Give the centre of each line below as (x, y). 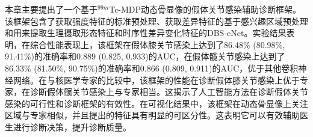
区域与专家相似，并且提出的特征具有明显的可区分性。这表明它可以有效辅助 (152, 115)
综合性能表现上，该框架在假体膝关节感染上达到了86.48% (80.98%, (157, 44)
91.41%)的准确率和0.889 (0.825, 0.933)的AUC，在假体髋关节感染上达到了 (145, 56)
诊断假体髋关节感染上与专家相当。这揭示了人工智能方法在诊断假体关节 (169, 92)
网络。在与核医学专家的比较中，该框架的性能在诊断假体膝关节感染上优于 (156, 80)
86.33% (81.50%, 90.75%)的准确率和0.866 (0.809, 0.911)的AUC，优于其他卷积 (152, 68)
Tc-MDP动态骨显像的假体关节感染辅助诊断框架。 (205, 9)
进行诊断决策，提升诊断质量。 (72, 126)
